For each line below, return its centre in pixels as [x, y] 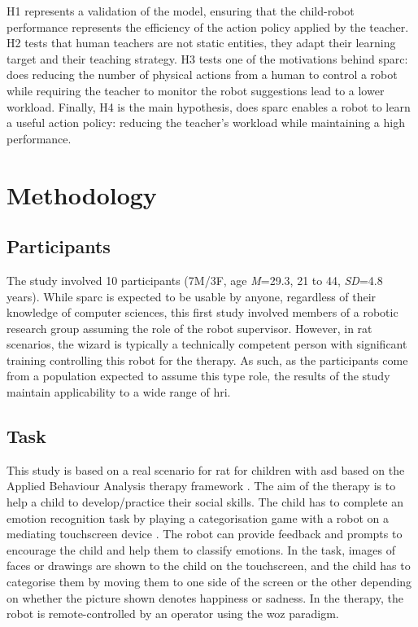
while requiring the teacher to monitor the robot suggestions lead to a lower [196, 90]
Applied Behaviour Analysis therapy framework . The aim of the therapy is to [201, 486]
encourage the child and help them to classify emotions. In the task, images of [201, 549]
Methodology [82, 194]
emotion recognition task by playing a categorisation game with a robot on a [198, 517]
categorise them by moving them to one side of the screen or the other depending [209, 582]
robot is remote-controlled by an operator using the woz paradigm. [173, 614]
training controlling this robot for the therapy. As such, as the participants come [207, 360]
